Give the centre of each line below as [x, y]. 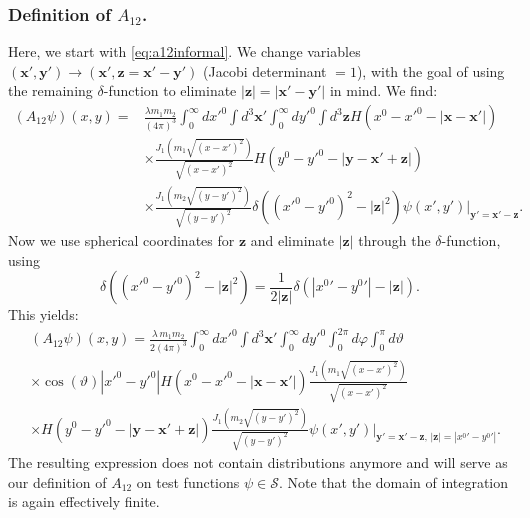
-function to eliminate [170, 90]
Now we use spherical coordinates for [121, 240]
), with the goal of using [430, 70]
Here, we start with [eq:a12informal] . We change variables [184, 51]
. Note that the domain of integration [393, 481]
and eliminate [292, 240]
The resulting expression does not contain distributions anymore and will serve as [258, 462]
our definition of [57, 481]
